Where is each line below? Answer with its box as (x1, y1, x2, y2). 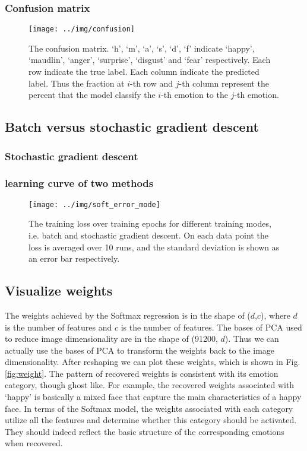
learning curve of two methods (5, 176, 154, 190)
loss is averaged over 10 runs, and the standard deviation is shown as (29, 240, 280, 253)
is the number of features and (5, 320, 112, 333)
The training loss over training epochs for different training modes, (29, 217, 271, 230)
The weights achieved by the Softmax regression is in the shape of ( (5, 309, 251, 321)
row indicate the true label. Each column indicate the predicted (29, 65, 259, 78)
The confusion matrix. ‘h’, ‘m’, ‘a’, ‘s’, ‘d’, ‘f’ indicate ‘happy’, (29, 42, 255, 54)
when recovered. (5, 437, 63, 449)
